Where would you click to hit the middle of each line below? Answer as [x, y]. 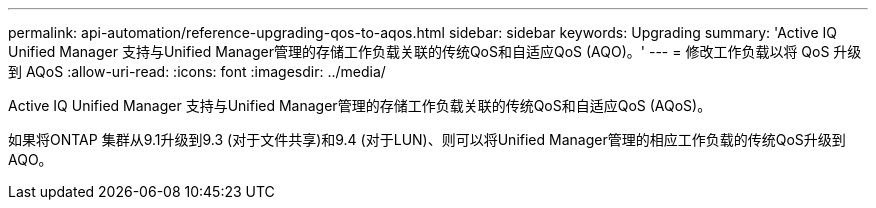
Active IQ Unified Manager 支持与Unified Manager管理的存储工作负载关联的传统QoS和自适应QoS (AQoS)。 [360, 105]
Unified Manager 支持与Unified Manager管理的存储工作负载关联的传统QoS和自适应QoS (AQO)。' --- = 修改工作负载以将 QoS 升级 [435, 51]
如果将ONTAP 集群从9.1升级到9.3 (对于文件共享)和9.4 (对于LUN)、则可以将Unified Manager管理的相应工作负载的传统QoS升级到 [427, 139]
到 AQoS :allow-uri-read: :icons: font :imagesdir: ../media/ [197, 71]
